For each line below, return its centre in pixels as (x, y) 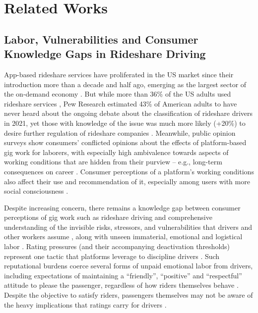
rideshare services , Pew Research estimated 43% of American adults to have (121, 103)
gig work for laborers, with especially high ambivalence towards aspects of (116, 152)
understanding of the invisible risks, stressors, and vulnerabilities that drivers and (128, 227)
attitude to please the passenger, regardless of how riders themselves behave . (121, 285)
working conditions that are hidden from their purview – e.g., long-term (113, 162)
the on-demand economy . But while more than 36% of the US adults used (118, 94)
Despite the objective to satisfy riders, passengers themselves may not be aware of (129, 295)
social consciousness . (36, 191)
